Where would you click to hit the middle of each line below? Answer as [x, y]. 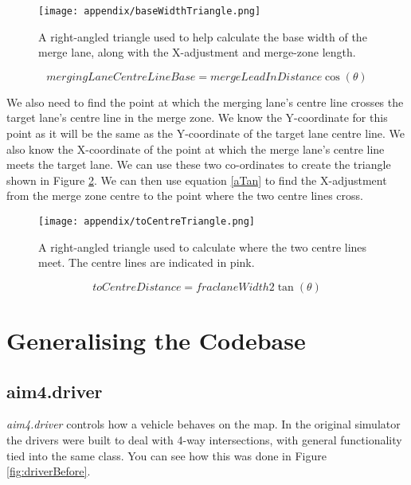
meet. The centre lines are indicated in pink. [147, 262]
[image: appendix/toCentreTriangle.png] [147, 221]
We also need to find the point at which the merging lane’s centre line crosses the [205, 102]
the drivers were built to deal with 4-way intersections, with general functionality [204, 440]
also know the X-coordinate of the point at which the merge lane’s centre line [196, 149]
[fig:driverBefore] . [49, 471]
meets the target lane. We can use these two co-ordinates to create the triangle [199, 164]
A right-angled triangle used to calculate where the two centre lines [203, 246]
